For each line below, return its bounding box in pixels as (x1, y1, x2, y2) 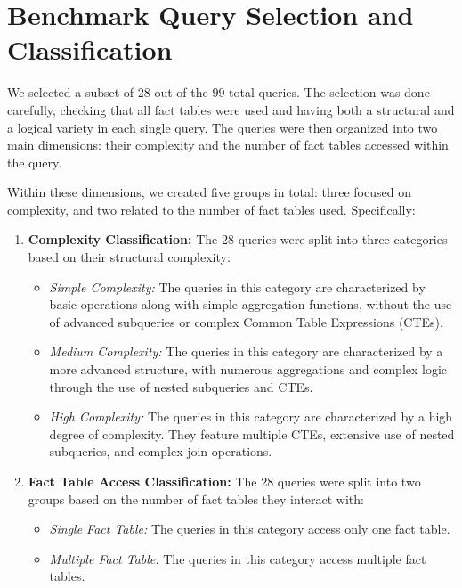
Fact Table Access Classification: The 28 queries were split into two (28, 472, 421, 490)
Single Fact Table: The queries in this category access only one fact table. (49, 519, 450, 538)
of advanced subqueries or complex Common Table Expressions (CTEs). (49, 312, 443, 331)
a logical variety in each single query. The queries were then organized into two (7, 118, 438, 136)
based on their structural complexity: (28, 248, 231, 266)
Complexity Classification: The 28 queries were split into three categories (28, 230, 448, 249)
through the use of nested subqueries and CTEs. (49, 377, 313, 396)
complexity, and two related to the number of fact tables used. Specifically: (7, 200, 416, 218)
